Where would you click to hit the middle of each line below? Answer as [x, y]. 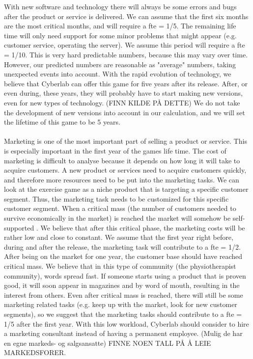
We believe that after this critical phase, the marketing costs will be [143, 227]
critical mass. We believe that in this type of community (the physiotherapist [120, 266]
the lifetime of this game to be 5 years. [62, 122]
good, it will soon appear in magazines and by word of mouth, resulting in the [122, 285]
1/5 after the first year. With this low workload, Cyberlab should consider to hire [126, 323]
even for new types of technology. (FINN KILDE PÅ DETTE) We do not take [122, 102]
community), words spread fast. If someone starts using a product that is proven [125, 275]
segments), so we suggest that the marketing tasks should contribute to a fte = [123, 314]
